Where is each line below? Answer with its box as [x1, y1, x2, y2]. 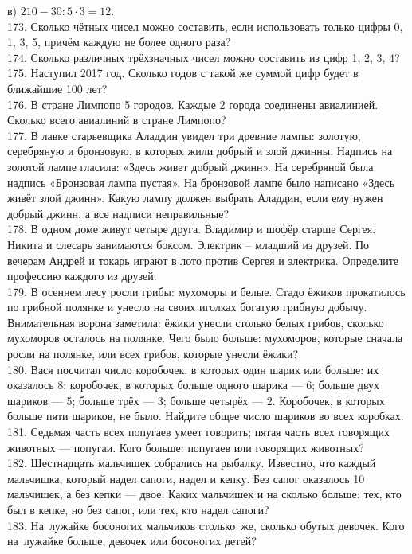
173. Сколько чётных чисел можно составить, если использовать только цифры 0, [7, 18, 403, 34]
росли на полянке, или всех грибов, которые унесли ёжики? [7, 345, 299, 362]
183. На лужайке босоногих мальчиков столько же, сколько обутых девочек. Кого [7, 517, 405, 533]
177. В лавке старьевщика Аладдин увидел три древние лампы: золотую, [7, 127, 361, 143]
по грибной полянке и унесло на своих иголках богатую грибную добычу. [7, 298, 367, 315]
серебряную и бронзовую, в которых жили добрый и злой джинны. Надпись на [7, 142, 393, 159]
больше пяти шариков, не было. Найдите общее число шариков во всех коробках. [7, 408, 404, 424]
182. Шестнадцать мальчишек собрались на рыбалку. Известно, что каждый [7, 455, 376, 471]
